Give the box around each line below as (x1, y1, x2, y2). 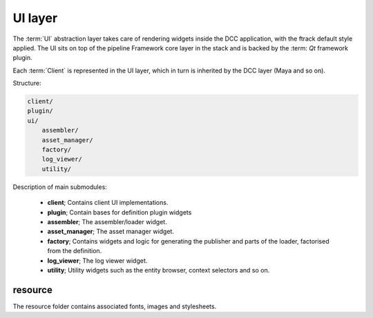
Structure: (12, 79, 41, 88)
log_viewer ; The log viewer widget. (47, 256, 148, 265)
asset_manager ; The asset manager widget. (47, 228, 174, 236)
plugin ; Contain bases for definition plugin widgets (47, 208, 192, 217)
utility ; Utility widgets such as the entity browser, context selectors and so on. (47, 266, 270, 274)
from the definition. (47, 247, 102, 255)
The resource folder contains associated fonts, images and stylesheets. (12, 302, 217, 310)
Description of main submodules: (12, 183, 107, 191)
